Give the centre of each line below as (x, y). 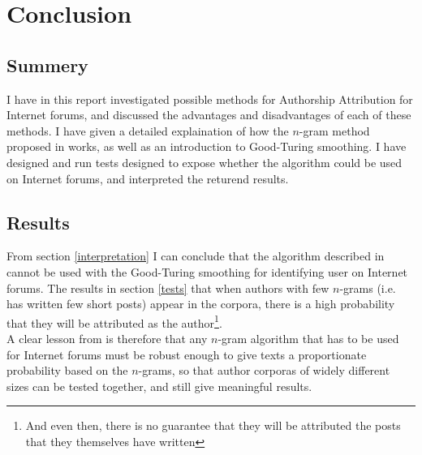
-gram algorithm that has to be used (308, 338)
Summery (47, 64)
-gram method (334, 130)
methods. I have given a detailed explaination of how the (148, 130)
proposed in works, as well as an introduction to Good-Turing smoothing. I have (207, 146)
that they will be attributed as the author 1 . (114, 321)
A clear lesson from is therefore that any (107, 338)
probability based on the (67, 370)
